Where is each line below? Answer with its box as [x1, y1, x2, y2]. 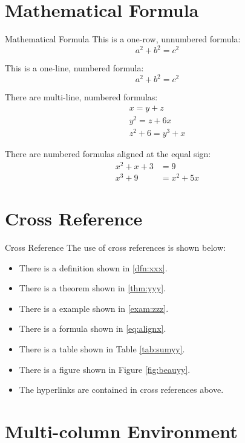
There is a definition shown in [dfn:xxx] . [19, 261, 168, 274]
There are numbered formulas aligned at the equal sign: [5, 147, 211, 160]
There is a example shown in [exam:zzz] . [19, 302, 169, 314]
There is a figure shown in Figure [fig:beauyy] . [19, 363, 191, 375]
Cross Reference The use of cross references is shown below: [5, 241, 226, 254]
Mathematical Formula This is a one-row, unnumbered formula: [5, 33, 241, 45]
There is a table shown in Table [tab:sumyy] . [19, 343, 185, 355]
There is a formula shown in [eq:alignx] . [19, 322, 166, 335]
